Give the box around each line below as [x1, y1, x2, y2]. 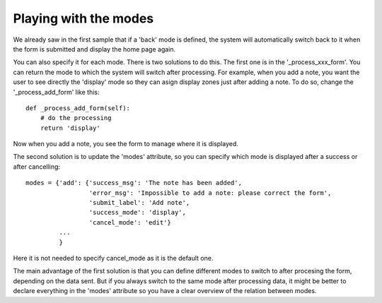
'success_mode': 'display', [88, 208, 187, 217]
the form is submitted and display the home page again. [13, 44, 176, 53]
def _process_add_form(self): [25, 104, 131, 112]
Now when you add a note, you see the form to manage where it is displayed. [13, 140, 238, 148]
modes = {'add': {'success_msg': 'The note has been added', [25, 179, 242, 187]
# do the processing [40, 114, 112, 122]
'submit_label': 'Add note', [88, 198, 190, 207]
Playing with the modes [13, 11, 154, 26]
